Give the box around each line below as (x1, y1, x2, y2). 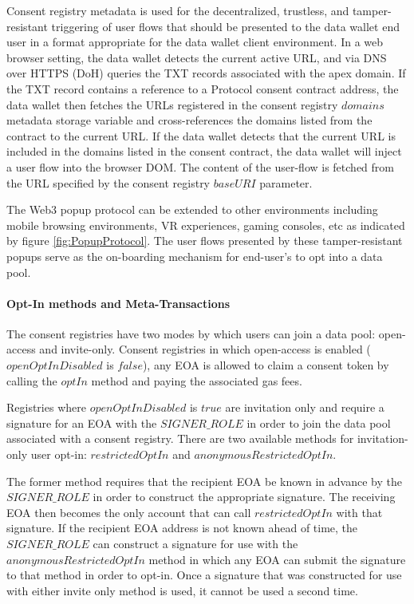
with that (336, 503, 383, 520)
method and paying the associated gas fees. (91, 372, 302, 389)
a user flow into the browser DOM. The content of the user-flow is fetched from (6, 158, 394, 175)
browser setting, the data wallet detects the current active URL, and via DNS (6, 49, 387, 65)
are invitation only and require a (225, 399, 384, 416)
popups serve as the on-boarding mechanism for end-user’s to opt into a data (6, 247, 383, 264)
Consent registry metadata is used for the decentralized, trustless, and (6, 2, 349, 18)
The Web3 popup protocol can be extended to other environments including (6, 201, 378, 218)
